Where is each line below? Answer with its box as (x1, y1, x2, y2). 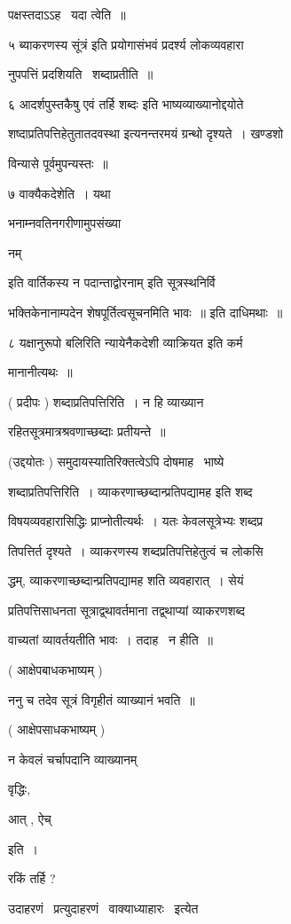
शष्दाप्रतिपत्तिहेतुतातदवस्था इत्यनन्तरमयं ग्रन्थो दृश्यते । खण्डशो (8, 124, 284, 143)
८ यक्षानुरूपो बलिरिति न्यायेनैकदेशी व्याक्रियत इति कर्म (8, 333, 243, 351)
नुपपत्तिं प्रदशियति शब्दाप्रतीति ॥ (8, 65, 153, 83)
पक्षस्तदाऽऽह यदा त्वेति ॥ (8, 5, 126, 23)
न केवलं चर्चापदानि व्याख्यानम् (8, 749, 138, 768)
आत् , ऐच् (8, 810, 51, 828)
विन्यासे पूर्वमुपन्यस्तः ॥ (8, 153, 108, 172)
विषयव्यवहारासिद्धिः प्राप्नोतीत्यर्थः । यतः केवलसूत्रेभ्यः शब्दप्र (8, 512, 263, 530)
